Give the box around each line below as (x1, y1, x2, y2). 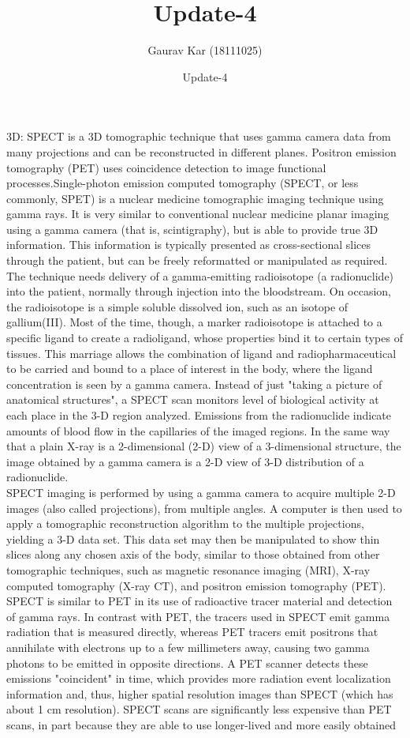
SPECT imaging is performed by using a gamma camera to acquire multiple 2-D (6, 484, 396, 500)
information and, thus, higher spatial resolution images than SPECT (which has (6, 685, 393, 702)
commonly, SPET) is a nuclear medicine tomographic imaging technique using (6, 190, 384, 206)
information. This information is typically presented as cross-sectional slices (6, 236, 371, 253)
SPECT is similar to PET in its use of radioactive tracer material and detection (6, 593, 393, 609)
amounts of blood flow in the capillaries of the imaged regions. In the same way (6, 422, 390, 439)
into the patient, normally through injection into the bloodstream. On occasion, (6, 283, 391, 299)
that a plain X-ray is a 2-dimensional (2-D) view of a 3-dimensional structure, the (6, 438, 401, 454)
